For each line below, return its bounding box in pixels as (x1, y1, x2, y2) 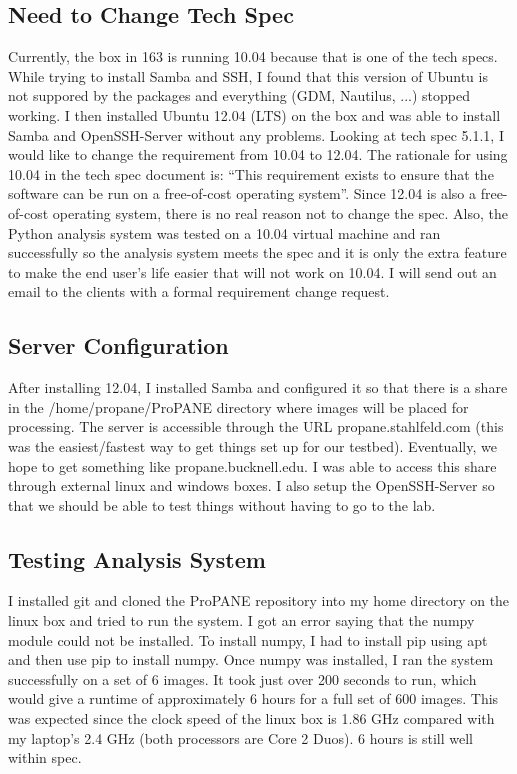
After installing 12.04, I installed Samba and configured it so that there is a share (8, 377, 508, 398)
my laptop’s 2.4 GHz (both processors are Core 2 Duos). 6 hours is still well (8, 727, 474, 748)
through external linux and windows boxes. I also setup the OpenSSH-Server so (8, 475, 495, 496)
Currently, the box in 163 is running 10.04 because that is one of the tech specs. (8, 46, 498, 67)
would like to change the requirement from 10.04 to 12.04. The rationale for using (8, 144, 508, 165)
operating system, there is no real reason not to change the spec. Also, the (52, 202, 508, 223)
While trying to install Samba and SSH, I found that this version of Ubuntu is (8, 65, 488, 86)
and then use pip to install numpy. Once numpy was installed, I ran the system (8, 649, 494, 670)
